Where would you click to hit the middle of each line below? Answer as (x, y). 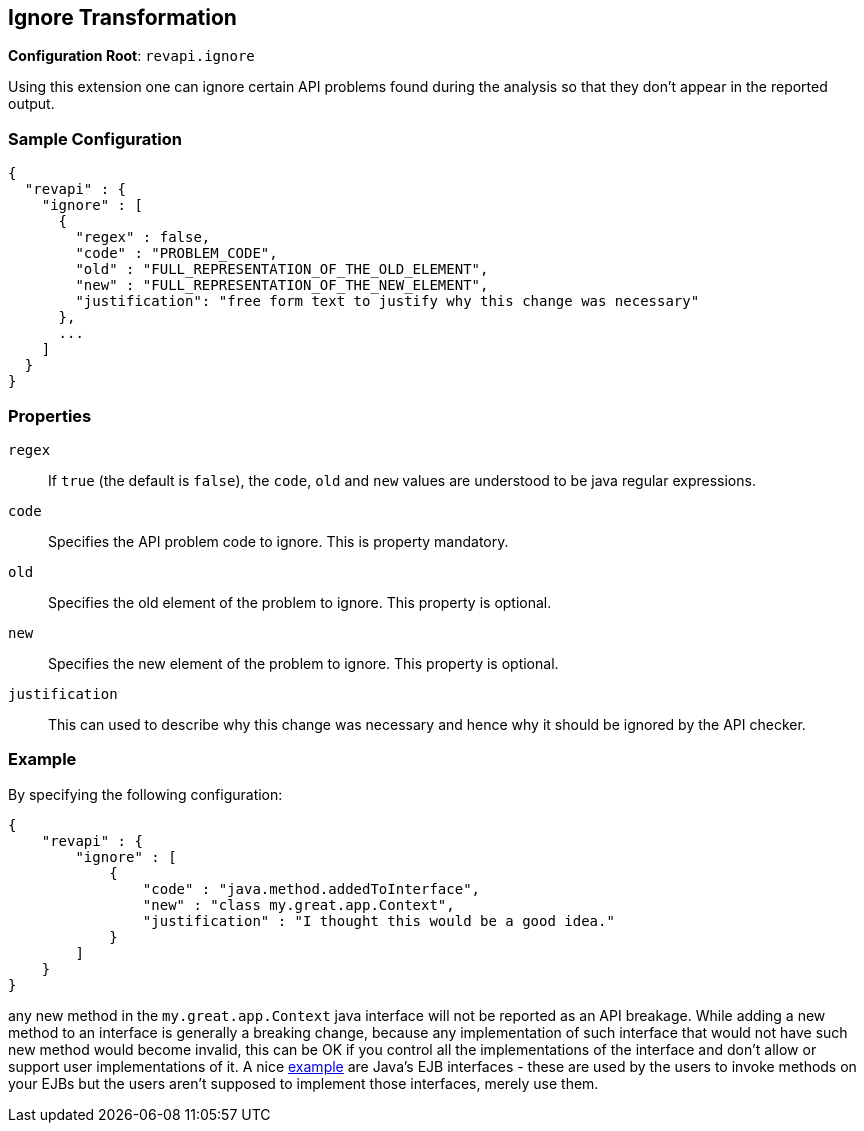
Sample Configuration (95, 138)
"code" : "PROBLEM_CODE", (176, 253)
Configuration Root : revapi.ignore (131, 56)
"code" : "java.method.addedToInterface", (311, 888)
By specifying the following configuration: (145, 794)
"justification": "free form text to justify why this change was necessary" (387, 301)
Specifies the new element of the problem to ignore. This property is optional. (303, 663)
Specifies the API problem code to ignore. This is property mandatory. (278, 541)
